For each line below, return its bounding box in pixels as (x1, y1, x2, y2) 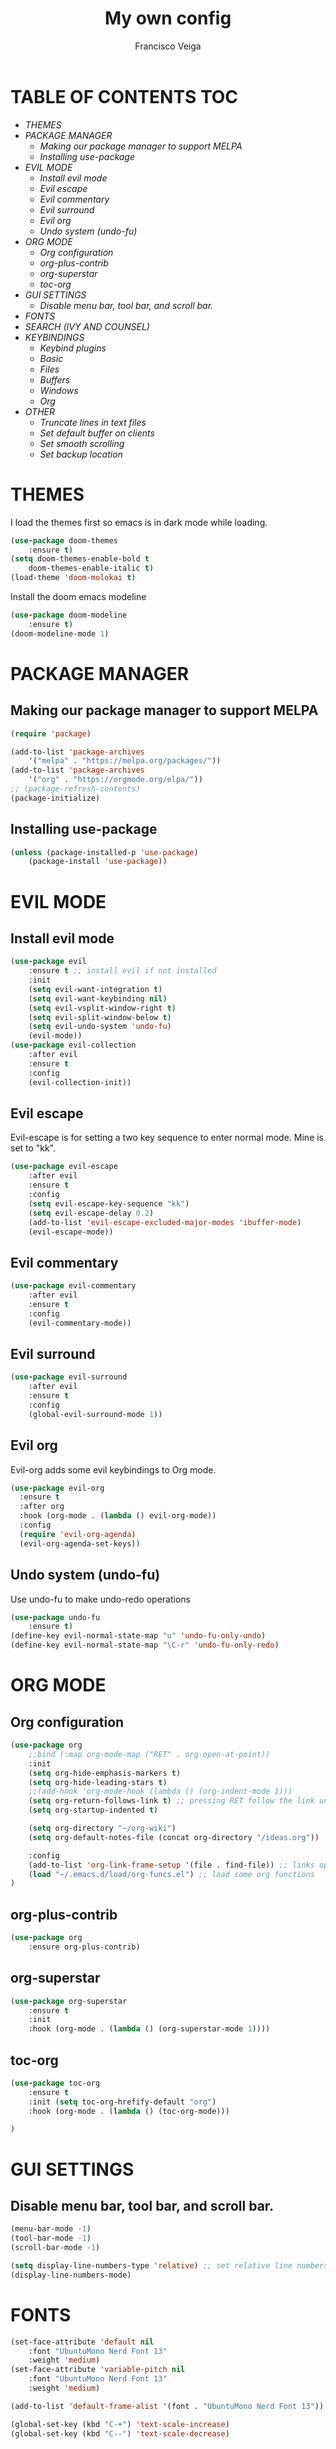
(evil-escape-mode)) (28, 1227, 114, 1237)
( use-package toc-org (10, 2078, 101, 2088)
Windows (39, 384, 79, 396)
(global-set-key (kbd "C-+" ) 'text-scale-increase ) (10, 2419, 230, 2429)
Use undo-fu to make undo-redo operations (10, 1593, 191, 1605)
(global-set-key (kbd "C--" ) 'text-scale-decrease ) (10, 2428, 230, 2439)
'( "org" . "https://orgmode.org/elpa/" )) (28, 775, 203, 785)
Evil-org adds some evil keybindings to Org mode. (10, 1463, 217, 1476)
